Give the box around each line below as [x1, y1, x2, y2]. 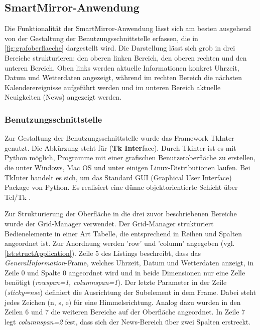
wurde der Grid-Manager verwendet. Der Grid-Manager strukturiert [5, 218, 214, 228]
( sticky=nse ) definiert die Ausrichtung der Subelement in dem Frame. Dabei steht [5, 287, 256, 297]
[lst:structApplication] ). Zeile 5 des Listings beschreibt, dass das [5, 247, 201, 258]
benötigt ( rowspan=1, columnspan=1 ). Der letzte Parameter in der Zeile [5, 277, 227, 287]
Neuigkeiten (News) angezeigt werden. [5, 92, 122, 102]
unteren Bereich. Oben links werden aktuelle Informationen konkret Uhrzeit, [5, 62, 239, 73]
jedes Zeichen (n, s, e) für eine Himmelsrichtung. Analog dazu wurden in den [5, 296, 241, 307]
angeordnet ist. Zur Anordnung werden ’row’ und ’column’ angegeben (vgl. [5, 238, 235, 248]
